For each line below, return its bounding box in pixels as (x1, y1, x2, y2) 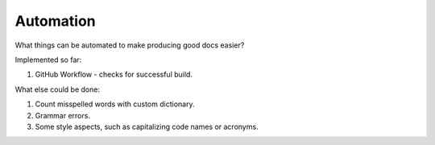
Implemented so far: (14, 55, 82, 64)
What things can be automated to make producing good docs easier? (14, 40, 245, 50)
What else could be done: (14, 85, 101, 94)
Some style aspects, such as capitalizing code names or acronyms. (35, 122, 259, 131)
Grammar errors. (35, 110, 90, 120)
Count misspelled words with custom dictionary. (35, 99, 195, 109)
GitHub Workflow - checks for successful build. (35, 69, 193, 80)
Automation (14, 12, 96, 30)
